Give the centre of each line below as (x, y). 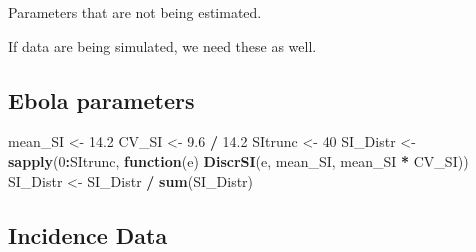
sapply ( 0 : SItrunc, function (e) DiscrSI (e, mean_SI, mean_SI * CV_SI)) (238, 160)
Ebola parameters (101, 99)
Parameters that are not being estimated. (135, 12)
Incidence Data (88, 234)
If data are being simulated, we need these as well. (162, 45)
